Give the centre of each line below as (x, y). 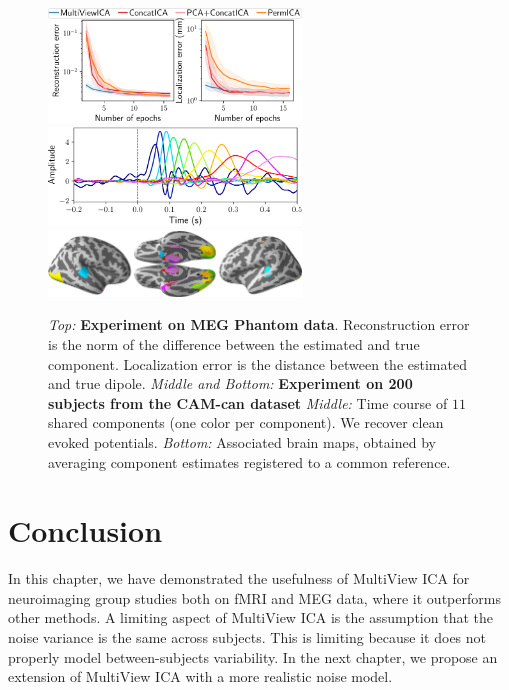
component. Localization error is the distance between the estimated (257, 363)
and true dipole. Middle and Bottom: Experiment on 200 (230, 383)
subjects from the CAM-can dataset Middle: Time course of (248, 402)
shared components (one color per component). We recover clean (246, 422)
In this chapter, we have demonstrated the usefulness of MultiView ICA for (239, 578)
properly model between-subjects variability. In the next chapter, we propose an (253, 656)
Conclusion (85, 530)
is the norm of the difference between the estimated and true (234, 343)
